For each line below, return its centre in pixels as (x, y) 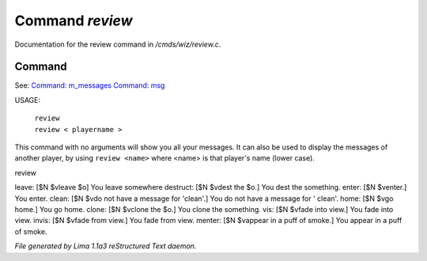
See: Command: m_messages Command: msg (90, 85)
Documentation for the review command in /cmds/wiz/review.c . (118, 44)
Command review (74, 21)
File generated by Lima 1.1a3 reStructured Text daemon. (106, 246)
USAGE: (28, 100)
